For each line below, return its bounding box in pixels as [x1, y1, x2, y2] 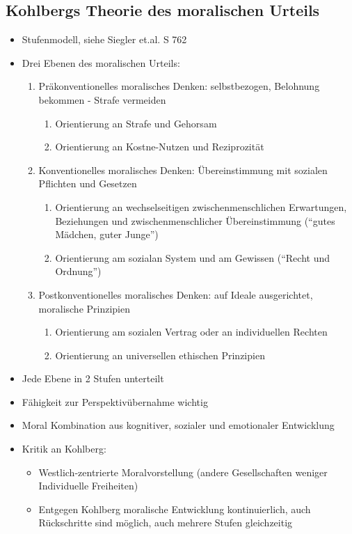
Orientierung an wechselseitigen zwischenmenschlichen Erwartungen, [55, 199, 347, 214]
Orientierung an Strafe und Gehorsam [55, 116, 217, 130]
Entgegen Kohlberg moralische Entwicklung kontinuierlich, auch [38, 501, 311, 516]
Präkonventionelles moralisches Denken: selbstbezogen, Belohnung [38, 79, 320, 93]
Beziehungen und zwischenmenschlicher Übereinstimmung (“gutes [55, 213, 335, 228]
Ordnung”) [55, 264, 102, 278]
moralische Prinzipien [38, 301, 131, 315]
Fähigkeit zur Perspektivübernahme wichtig [22, 394, 208, 409]
